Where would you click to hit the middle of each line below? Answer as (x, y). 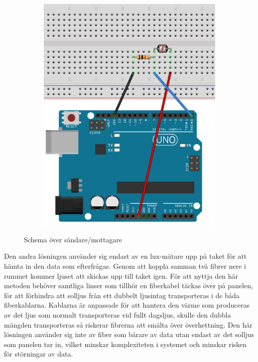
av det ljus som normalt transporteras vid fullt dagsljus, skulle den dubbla (118, 314)
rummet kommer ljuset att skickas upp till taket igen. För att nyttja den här (121, 275)
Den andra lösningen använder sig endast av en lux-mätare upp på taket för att (126, 256)
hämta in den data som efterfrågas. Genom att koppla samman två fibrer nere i (125, 266)
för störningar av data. (39, 354)
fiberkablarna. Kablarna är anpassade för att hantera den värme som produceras (127, 305)
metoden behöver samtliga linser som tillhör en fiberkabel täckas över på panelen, (129, 285)
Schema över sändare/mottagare (73, 239)
